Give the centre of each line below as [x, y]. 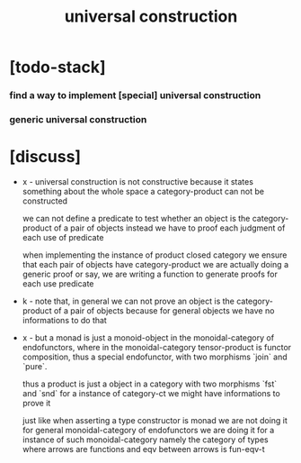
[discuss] [45, 157]
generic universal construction [78, 120]
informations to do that [65, 320]
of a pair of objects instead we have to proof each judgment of [169, 228]
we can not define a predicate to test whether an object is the [136, 218]
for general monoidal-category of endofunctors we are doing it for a [148, 430]
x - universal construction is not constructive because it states [138, 181]
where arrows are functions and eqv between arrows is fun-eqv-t [143, 449]
